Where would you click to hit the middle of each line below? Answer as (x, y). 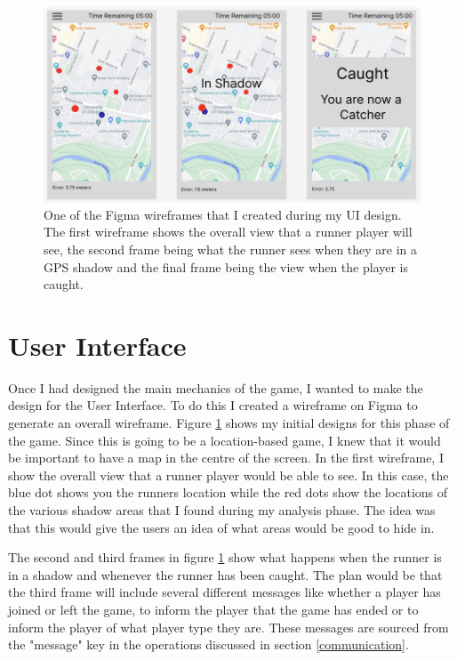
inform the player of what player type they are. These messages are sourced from (228, 627)
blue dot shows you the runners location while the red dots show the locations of (228, 492)
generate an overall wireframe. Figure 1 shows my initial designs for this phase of (229, 423)
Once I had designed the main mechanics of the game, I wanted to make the (216, 387)
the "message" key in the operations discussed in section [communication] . (208, 644)
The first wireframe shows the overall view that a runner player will (228, 232)
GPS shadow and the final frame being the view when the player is (226, 266)
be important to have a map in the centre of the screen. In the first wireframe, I (226, 458)
